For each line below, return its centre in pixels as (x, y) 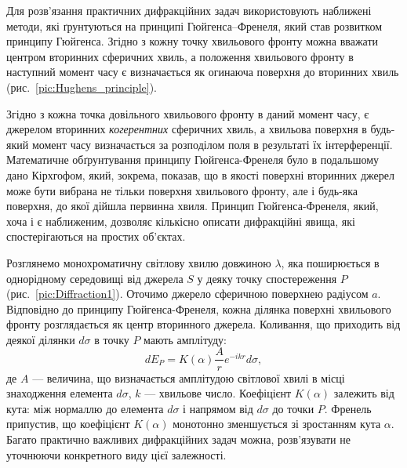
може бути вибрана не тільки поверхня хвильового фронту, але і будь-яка (182, 190)
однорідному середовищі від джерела (95, 278)
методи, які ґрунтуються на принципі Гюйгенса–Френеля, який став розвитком (194, 25)
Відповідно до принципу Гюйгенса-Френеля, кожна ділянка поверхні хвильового (199, 308)
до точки (293, 408)
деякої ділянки (41, 339)
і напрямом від (218, 408)
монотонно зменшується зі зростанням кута (277, 424)
